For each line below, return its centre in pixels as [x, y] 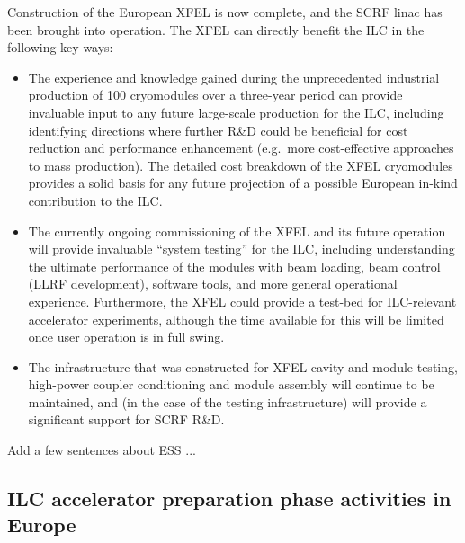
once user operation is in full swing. [126, 337]
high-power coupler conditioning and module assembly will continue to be [231, 384]
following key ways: [60, 47]
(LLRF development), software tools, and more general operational [213, 284]
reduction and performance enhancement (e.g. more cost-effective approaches [241, 148]
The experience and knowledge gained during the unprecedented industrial [234, 77]
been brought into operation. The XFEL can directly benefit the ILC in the [216, 29]
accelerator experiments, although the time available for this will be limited [236, 319]
